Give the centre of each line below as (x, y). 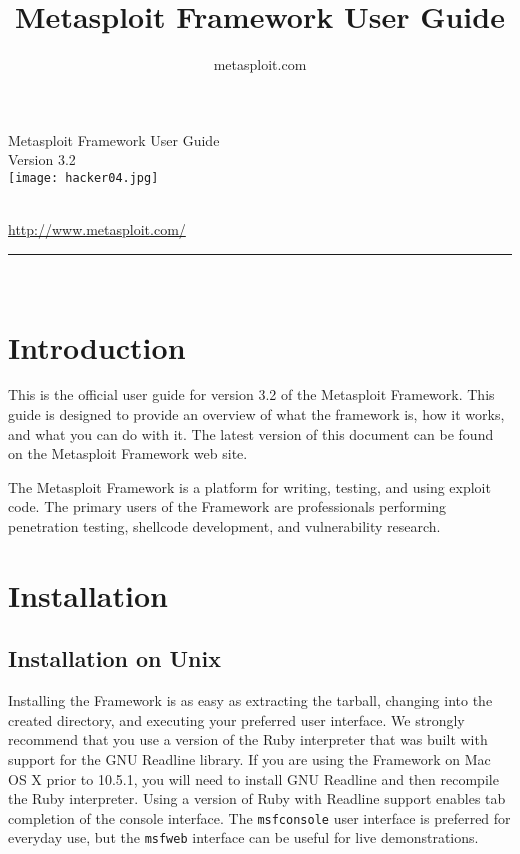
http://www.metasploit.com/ (97, 229)
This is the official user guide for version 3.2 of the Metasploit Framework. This (251, 394)
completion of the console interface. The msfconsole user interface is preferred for (259, 817)
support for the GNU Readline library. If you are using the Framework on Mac (249, 758)
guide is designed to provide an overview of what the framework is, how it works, (256, 414)
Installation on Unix (114, 658)
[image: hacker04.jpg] (83, 177)
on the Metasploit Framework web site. (128, 453)
